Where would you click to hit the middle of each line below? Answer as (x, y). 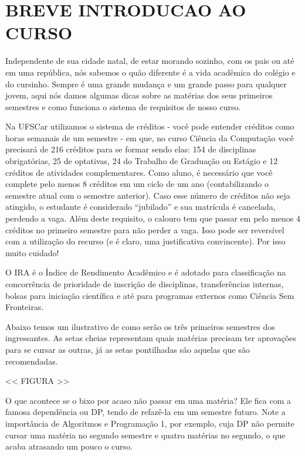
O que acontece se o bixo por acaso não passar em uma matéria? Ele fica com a (148, 400)
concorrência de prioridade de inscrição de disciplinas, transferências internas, (145, 284)
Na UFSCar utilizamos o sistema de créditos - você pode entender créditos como (150, 126)
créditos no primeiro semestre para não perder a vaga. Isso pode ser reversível (145, 229)
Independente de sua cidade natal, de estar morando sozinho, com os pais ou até (150, 61)
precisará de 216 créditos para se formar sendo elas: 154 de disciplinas (131, 149)
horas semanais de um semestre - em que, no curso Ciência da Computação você (150, 137)
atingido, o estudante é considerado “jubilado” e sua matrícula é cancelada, (140, 207)
